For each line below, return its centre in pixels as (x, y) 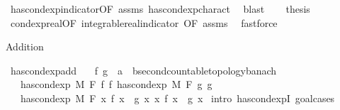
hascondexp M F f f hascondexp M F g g (116, 84)
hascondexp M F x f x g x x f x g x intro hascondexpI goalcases (177, 98)
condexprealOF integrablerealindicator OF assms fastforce (144, 22)
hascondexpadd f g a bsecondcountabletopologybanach (143, 70)
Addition (25, 46)
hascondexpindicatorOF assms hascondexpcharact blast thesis (160, 9)
